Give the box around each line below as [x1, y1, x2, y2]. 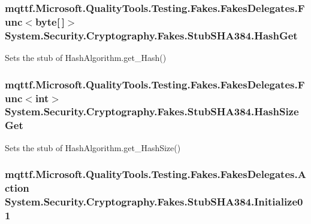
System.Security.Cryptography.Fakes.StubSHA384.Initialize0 [5, 194, 303, 208]
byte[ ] [35, 14, 65, 29]
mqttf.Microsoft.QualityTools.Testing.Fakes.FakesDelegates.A [5, 167, 306, 182]
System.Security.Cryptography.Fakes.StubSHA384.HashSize [5, 104, 299, 119]
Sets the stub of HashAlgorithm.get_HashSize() [5, 141, 181, 154]
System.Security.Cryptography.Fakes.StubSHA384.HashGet [5, 27, 298, 42]
